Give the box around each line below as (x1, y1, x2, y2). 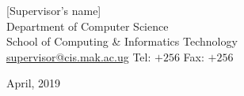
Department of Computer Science (6, 17, 169, 34)
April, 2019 (6, 75, 61, 91)
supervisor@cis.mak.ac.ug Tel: (6, 48, 151, 65)
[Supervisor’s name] (6, 2, 101, 18)
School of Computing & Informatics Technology (6, 33, 238, 50)
